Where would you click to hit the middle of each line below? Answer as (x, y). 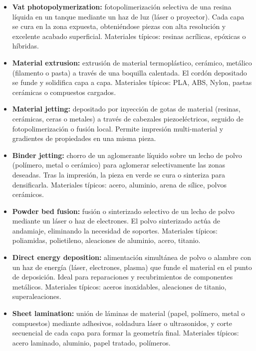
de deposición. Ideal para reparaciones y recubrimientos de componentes (123, 277)
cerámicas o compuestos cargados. (64, 92)
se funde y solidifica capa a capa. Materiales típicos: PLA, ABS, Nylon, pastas (132, 82)
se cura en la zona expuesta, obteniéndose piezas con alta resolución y (119, 26)
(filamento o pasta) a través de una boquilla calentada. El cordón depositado (129, 72)
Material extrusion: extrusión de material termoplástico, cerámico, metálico (132, 62)
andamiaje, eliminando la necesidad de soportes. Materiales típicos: (115, 230)
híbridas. (25, 46)
